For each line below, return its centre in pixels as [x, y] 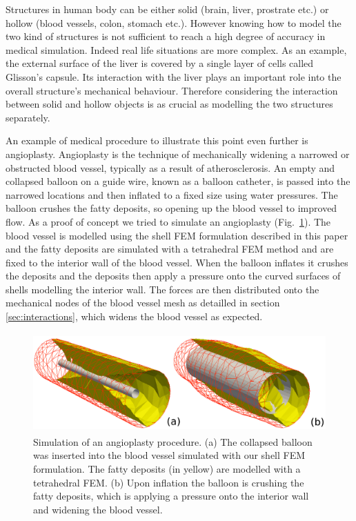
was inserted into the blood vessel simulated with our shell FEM [169, 455]
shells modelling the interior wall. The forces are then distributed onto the [162, 289]
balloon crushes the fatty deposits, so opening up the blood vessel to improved [171, 208]
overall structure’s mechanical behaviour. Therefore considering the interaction [172, 90]
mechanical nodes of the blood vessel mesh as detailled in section [143, 303]
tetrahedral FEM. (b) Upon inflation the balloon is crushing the [169, 482]
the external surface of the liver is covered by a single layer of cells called [160, 63]
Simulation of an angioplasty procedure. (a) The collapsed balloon [173, 441]
